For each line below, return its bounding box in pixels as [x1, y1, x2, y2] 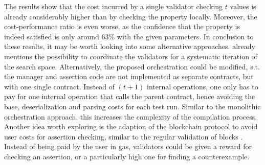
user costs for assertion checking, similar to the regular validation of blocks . [4, 131, 243, 142]
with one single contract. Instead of [4, 81, 115, 91]
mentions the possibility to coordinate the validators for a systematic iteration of [4, 51, 257, 61]
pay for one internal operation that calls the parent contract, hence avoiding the [4, 91, 255, 102]
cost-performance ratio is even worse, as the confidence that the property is [4, 21, 240, 32]
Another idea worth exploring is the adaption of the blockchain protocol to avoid [4, 121, 258, 132]
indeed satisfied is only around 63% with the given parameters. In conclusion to [4, 31, 254, 41]
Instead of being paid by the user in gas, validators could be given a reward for [4, 141, 252, 152]
